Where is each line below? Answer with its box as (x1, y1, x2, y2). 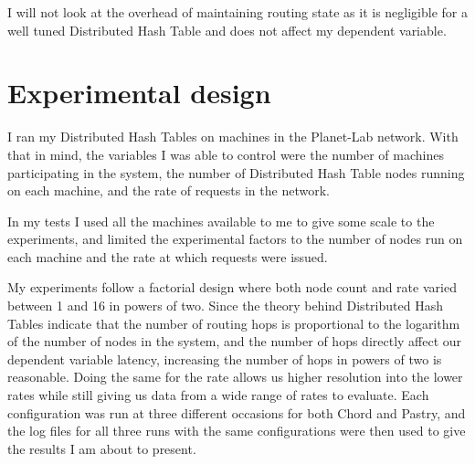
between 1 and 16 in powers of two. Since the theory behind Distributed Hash (7, 296, 443, 315)
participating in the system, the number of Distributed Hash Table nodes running (7, 163, 465, 182)
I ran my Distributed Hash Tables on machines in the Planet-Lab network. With (7, 127, 459, 146)
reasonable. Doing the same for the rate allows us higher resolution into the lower (7, 367, 463, 386)
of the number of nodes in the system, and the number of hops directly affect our (7, 332, 462, 351)
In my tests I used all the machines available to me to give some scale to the (7, 211, 435, 230)
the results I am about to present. (7, 438, 196, 458)
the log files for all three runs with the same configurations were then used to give (7, 421, 466, 440)
